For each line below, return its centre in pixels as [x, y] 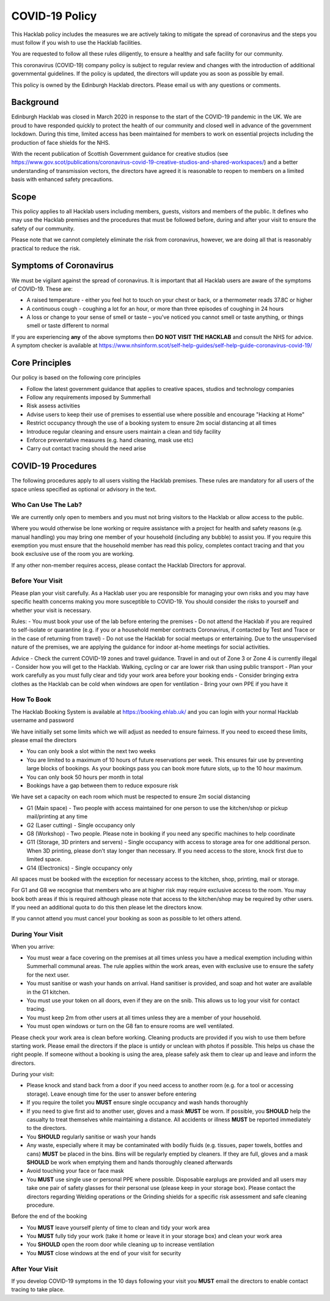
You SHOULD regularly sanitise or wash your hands [91, 1137]
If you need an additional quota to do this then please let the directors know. [107, 908]
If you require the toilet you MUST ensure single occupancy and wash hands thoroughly [137, 1102]
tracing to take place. [38, 1289]
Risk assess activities [53, 406]
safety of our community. [43, 228]
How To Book [31, 699]
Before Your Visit [37, 581]
